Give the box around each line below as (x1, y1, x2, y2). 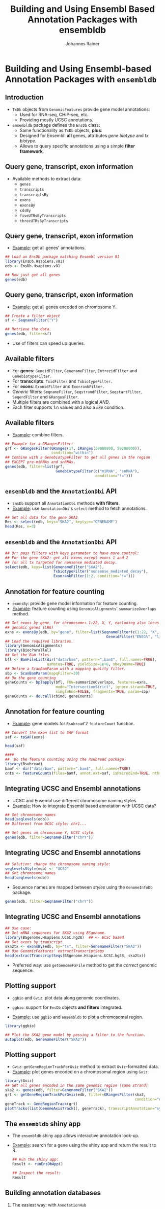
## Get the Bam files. (5, 652, 52, 658)
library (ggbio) (5, 1023, 36, 1029)
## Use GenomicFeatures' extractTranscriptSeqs (5, 949, 105, 954)
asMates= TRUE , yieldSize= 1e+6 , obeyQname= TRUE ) (47, 662, 146, 667)
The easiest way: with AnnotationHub (12, 1202, 86, 1208)
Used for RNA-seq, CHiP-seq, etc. (19, 111, 89, 117)
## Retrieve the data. (5, 327, 52, 332)
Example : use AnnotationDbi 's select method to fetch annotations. (12, 505, 147, 511)
